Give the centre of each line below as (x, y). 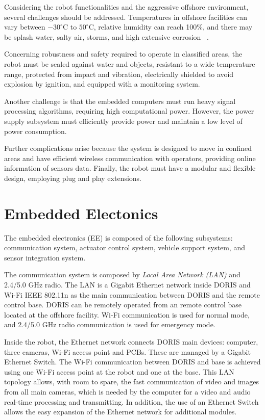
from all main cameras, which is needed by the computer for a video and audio (127, 391)
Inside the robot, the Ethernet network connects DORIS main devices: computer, (131, 341)
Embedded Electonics (81, 213)
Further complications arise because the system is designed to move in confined (128, 148)
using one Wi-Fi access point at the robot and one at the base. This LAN (119, 371)
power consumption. (35, 131)
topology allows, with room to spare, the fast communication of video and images (131, 382)
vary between (25, 27)
